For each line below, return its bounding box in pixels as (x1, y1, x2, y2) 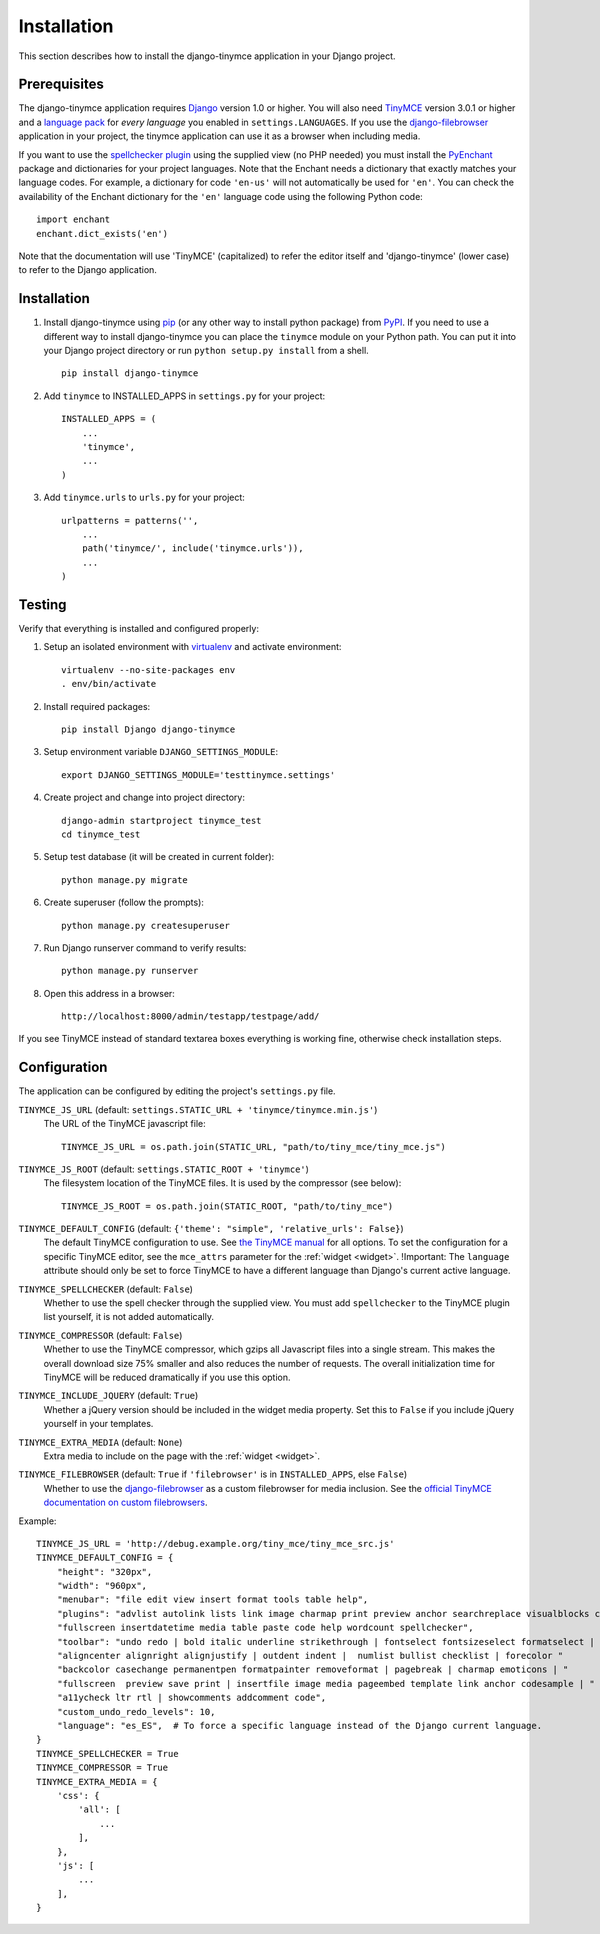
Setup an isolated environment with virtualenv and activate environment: (43, 641, 342, 653)
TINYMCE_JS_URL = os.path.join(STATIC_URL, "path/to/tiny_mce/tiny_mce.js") (61, 1141, 447, 1152)
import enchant (36, 214, 111, 225)
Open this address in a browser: (43, 987, 175, 999)
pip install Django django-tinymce (61, 723, 236, 735)
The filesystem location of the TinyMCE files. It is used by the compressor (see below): (43, 1177, 402, 1189)
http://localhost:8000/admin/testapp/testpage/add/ (61, 1011, 320, 1022)
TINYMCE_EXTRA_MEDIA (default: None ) (18, 1436, 183, 1448)
